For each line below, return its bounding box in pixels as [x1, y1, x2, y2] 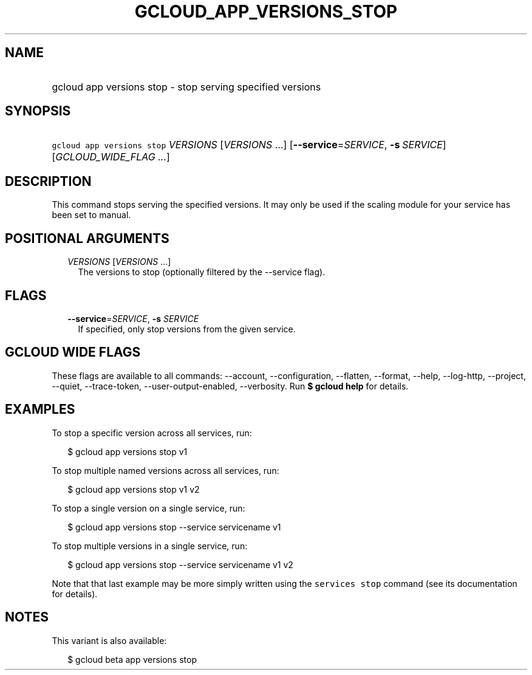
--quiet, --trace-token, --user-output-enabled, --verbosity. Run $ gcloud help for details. [52, 380, 409, 391]
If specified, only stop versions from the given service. [78, 323, 296, 334]
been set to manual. [52, 210, 131, 221]
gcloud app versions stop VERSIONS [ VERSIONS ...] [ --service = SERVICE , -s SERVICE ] [52, 139, 446, 151]
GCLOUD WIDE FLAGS [5, 344, 141, 360]
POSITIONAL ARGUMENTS [5, 230, 169, 246]
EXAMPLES [5, 402, 75, 417]
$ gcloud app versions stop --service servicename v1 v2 [67, 559, 293, 570]
